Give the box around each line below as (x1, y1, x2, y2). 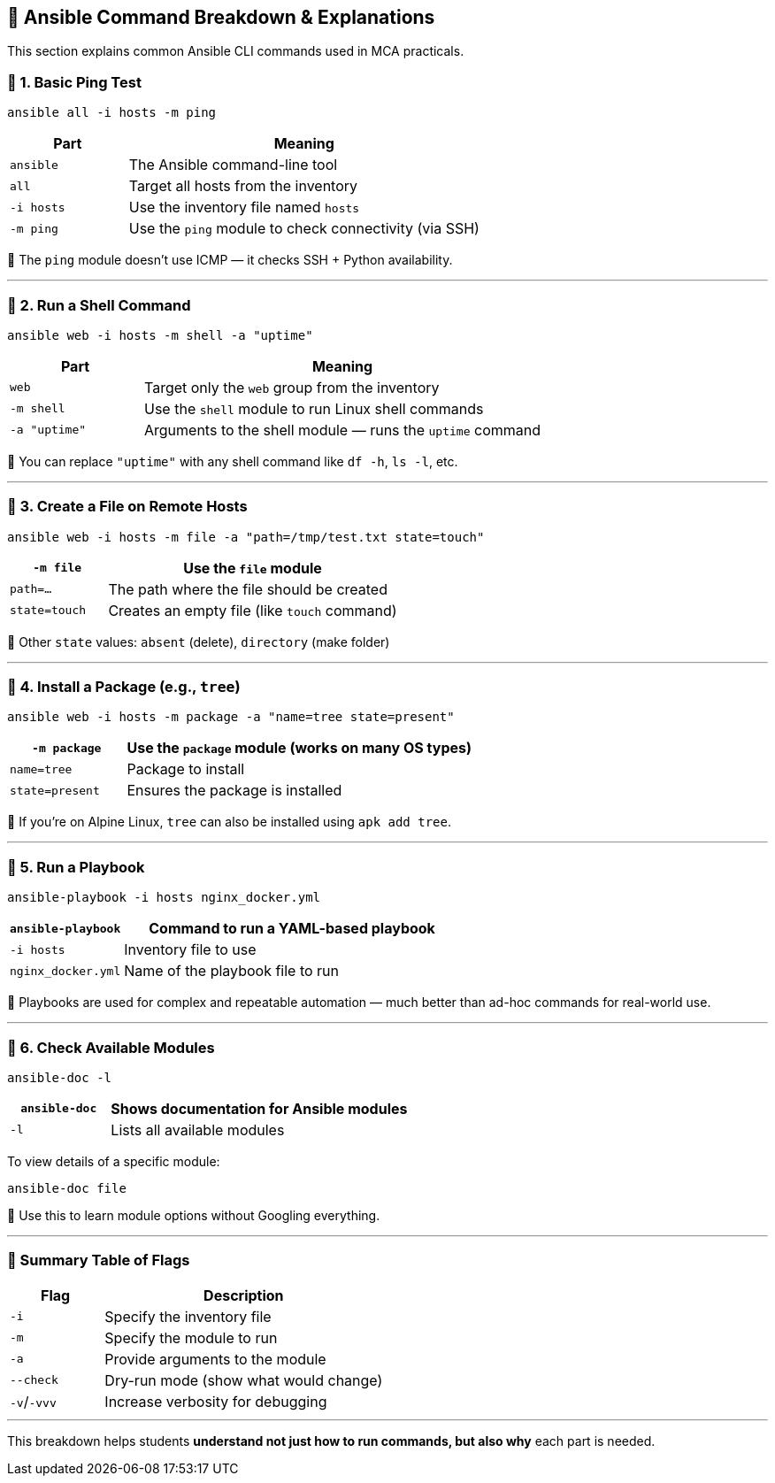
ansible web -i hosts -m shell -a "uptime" (7, 327, 313, 342)
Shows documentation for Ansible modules (111, 1099, 408, 1118)
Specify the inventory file (104, 1307, 272, 1325)
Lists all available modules (111, 1120, 285, 1139)
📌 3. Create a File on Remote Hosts (7, 497, 248, 516)
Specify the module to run (104, 1328, 278, 1347)
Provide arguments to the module (104, 1349, 326, 1368)
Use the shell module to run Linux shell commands (144, 399, 484, 418)
